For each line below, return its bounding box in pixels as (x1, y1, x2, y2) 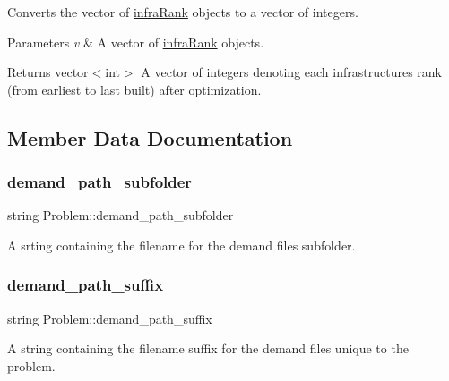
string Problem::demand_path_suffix (7, 309, 212, 327)
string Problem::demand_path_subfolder (7, 206, 234, 224)
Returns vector (7, 63, 89, 81)
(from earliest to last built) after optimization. (7, 80, 262, 98)
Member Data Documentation (7, 123, 293, 151)
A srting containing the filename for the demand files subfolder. (7, 235, 356, 254)
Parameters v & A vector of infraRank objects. (7, 32, 264, 51)
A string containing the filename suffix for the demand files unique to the (7, 339, 409, 358)
